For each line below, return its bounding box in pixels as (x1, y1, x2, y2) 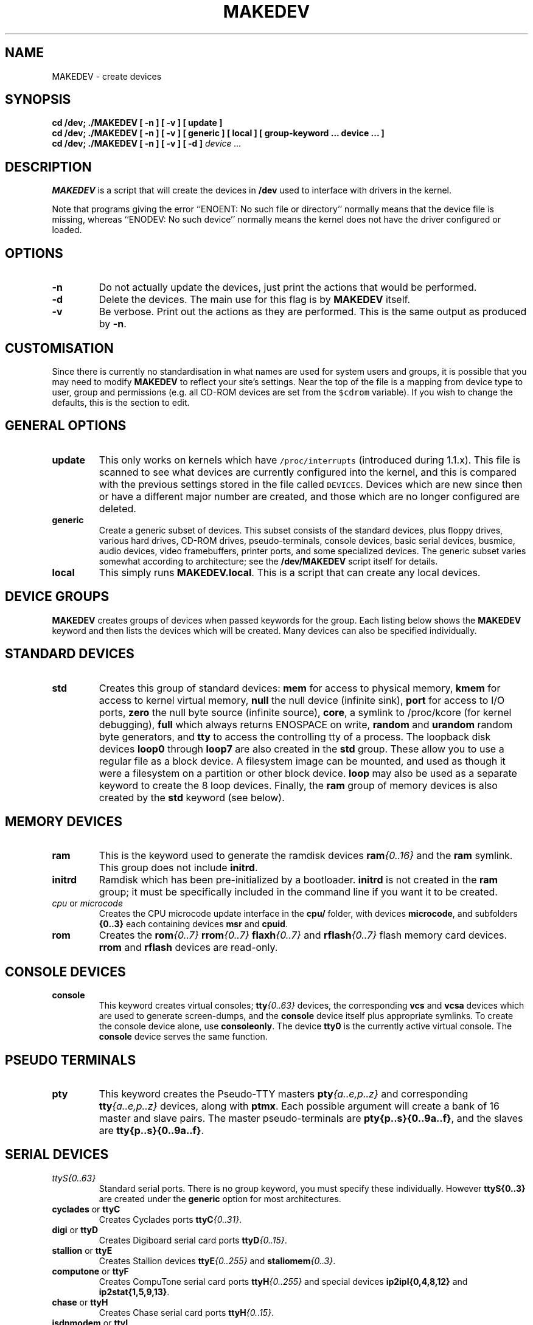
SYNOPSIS (5, 92, 71, 108)
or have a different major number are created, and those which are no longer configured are (99, 490, 520, 503)
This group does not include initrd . (99, 861, 258, 874)
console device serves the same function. (99, 1031, 268, 1042)
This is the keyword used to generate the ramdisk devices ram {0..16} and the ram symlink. (99, 849, 513, 862)
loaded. (52, 224, 82, 235)
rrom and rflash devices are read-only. (99, 941, 278, 954)
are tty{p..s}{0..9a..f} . (99, 1124, 204, 1137)
